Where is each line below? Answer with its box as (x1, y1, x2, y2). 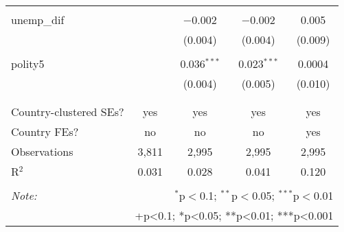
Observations (11, 143, 73, 159)
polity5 (11, 56, 45, 71)
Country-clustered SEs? (11, 104, 124, 119)
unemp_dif (11, 12, 65, 27)
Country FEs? (11, 124, 79, 139)
